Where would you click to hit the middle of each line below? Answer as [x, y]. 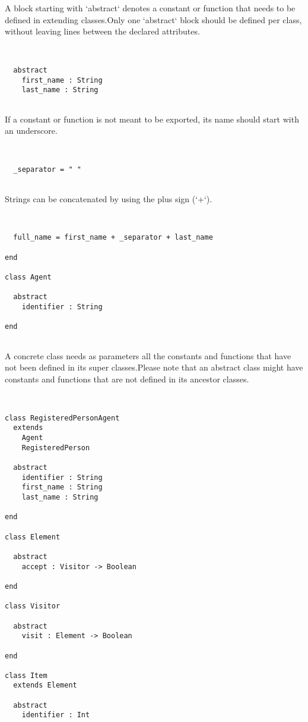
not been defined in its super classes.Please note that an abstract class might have [154, 367]
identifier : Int [56, 715]
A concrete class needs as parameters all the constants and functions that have [148, 355]
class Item [26, 675]
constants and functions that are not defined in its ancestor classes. [127, 379]
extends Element [45, 685]
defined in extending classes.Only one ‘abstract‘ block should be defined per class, [153, 19]
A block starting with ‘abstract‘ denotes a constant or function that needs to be [150, 8]
